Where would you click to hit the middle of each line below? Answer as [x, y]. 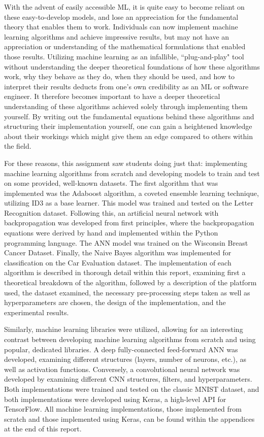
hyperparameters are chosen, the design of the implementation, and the [115, 302]
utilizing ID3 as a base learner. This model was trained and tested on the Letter [129, 203]
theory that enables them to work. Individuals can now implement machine [121, 27]
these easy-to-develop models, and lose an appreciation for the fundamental [121, 16]
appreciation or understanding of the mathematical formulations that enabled [125, 46]
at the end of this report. [43, 429]
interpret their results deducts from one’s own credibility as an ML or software [126, 86]
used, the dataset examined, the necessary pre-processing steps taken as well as [127, 292]
